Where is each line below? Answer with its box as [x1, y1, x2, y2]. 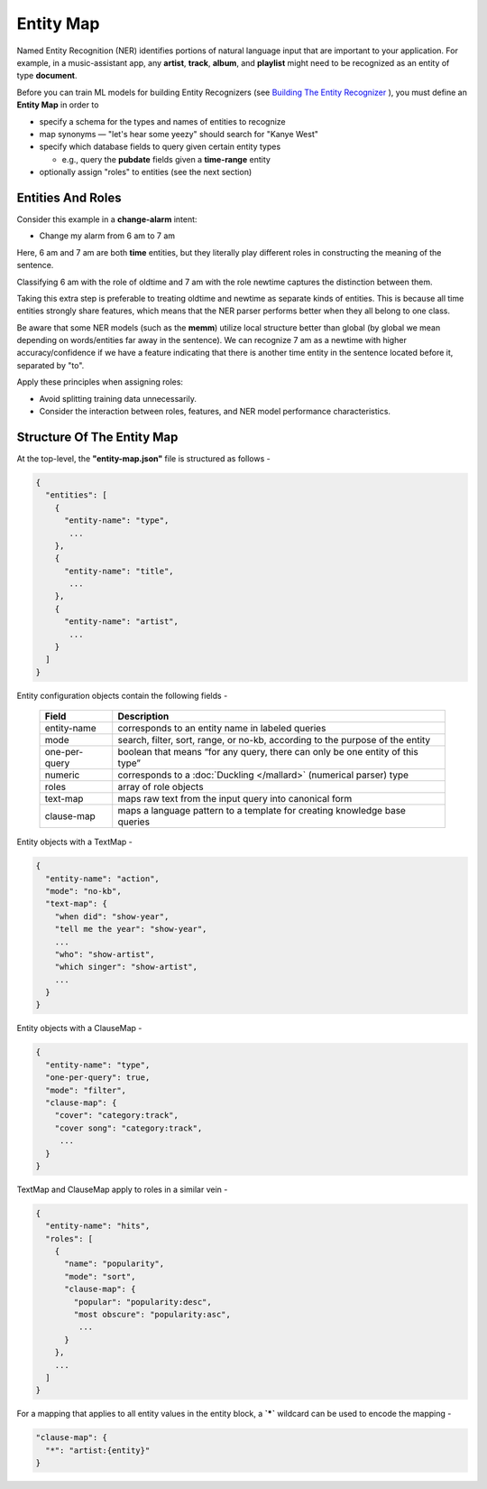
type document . [16, 70, 78, 81]
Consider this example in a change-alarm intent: [16, 213, 198, 225]
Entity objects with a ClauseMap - [16, 1023, 142, 1034]
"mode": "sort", [64, 1271, 136, 1281]
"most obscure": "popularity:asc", [73, 1309, 232, 1320]
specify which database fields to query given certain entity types [39, 141, 281, 153]
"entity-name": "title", [64, 565, 175, 576]
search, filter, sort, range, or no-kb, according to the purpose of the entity [117, 734, 431, 747]
